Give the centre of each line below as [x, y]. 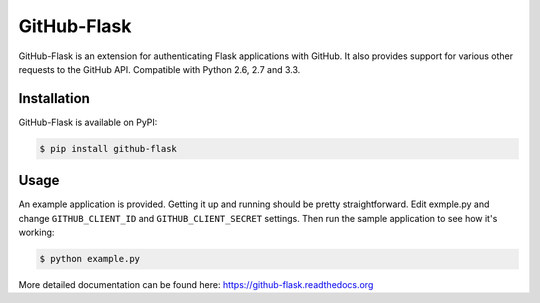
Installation [54, 98]
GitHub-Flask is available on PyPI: [88, 122]
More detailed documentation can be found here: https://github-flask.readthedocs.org [196, 285]
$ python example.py [89, 259]
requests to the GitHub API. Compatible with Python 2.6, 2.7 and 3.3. [159, 69]
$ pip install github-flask [108, 148]
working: [36, 232]
